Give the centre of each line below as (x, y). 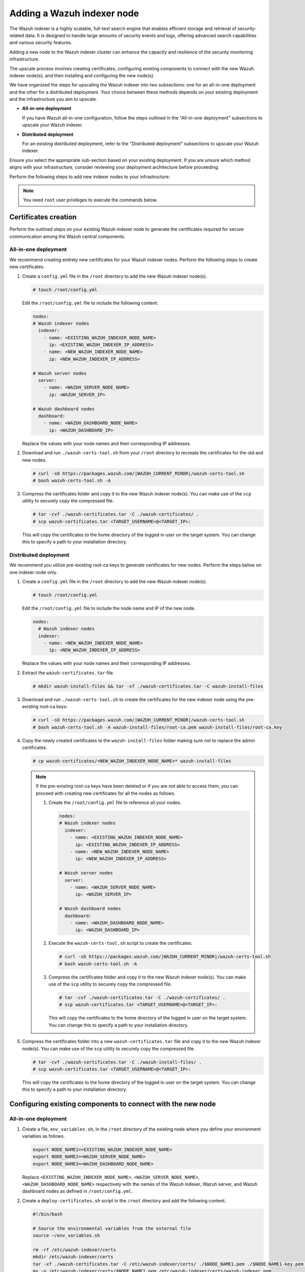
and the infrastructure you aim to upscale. (53, 99)
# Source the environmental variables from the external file (112, 1228)
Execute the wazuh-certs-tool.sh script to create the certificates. (120, 943)
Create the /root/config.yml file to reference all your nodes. (115, 803)
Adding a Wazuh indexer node (74, 13)
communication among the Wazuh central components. (67, 236)
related (17, 35)
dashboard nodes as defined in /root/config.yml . (78, 1191)
